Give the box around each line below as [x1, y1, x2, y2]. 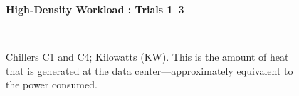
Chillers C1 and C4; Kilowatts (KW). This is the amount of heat [6, 49, 289, 64]
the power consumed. [6, 77, 98, 92]
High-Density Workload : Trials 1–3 [6, 2, 184, 16]
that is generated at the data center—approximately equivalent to [6, 63, 293, 78]
